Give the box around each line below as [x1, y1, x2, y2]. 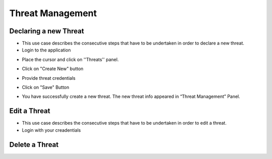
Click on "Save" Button [22, 84, 70, 90]
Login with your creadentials [22, 127, 81, 133]
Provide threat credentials [22, 75, 76, 81]
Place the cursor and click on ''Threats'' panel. [22, 56, 119, 63]
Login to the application [22, 47, 71, 53]
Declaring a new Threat [9, 27, 84, 35]
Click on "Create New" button [22, 66, 84, 72]
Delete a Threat [9, 140, 59, 149]
